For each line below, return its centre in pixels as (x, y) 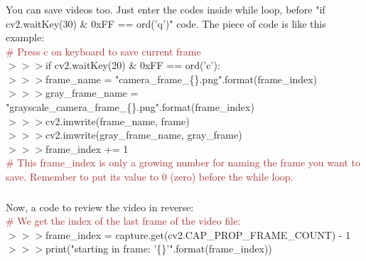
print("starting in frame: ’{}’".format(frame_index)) (158, 249)
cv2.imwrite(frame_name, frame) (117, 121)
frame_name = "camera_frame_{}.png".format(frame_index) (181, 79)
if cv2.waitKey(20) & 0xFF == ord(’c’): (133, 65)
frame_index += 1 (87, 148)
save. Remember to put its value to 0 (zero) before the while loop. (150, 177)
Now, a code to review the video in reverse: (100, 207)
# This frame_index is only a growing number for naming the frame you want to (183, 163)
